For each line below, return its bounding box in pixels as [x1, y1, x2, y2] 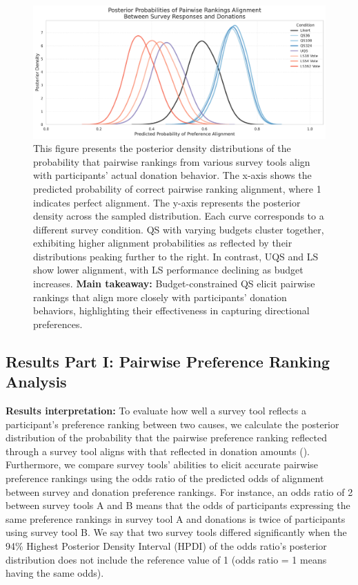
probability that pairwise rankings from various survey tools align [33, 154, 310, 169]
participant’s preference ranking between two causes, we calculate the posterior [6, 416, 339, 431]
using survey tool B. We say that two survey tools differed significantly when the [6, 525, 347, 539]
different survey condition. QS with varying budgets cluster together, [33, 222, 324, 236]
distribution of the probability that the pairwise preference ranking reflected [6, 430, 327, 445]
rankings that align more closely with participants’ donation [33, 289, 287, 304]
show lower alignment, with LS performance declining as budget [33, 262, 304, 277]
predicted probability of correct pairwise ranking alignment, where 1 [33, 181, 321, 195]
